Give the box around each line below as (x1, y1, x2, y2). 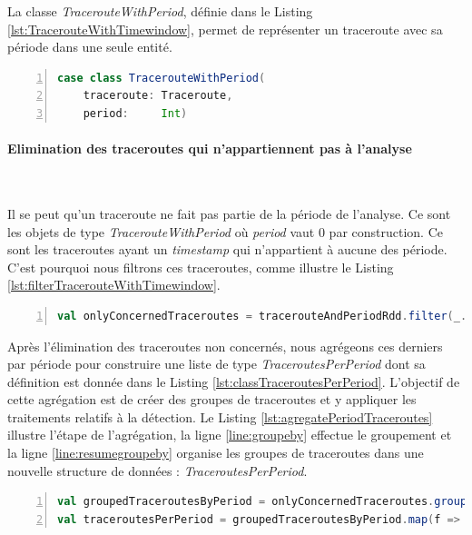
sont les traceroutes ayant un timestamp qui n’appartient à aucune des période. (7, 240, 447, 259)
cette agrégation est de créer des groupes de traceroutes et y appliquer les (7, 390, 417, 409)
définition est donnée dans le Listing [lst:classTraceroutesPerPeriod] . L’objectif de (7, 372, 460, 391)
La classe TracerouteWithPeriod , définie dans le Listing (7, 2, 313, 20)
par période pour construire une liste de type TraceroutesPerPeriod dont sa (7, 354, 426, 373)
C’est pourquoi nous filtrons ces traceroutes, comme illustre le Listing (7, 257, 394, 276)
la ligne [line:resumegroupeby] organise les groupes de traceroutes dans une (7, 443, 424, 462)
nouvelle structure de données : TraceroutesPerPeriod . (7, 461, 308, 480)
